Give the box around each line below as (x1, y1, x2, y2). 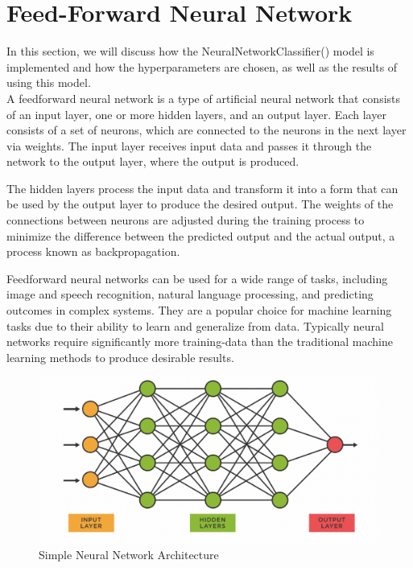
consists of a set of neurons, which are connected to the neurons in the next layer (6, 121, 407, 138)
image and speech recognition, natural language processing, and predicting (6, 286, 374, 303)
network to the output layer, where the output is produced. (6, 153, 299, 170)
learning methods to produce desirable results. (6, 348, 234, 365)
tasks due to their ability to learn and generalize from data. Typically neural (6, 317, 384, 334)
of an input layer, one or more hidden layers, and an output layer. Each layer (6, 105, 386, 122)
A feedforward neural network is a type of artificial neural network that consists (6, 89, 401, 106)
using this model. (6, 74, 91, 91)
